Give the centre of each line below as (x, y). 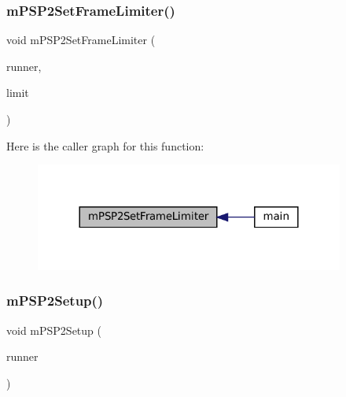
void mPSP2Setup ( (54, 330)
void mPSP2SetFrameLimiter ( (81, 40)
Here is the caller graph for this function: (105, 145)
